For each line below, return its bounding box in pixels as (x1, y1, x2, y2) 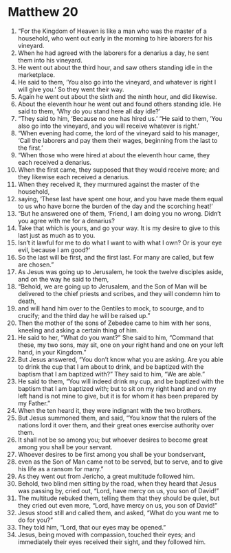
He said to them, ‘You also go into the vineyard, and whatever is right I (17, 78, 217, 86)
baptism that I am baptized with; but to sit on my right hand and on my (17, 384, 217, 392)
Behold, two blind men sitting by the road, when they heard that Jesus (17, 479, 217, 488)
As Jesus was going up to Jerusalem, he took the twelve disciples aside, (17, 267, 224, 275)
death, (17, 297, 36, 305)
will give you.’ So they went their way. (17, 85, 124, 93)
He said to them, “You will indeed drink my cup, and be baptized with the (17, 377, 224, 385)
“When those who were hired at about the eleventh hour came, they (17, 150, 210, 159)
